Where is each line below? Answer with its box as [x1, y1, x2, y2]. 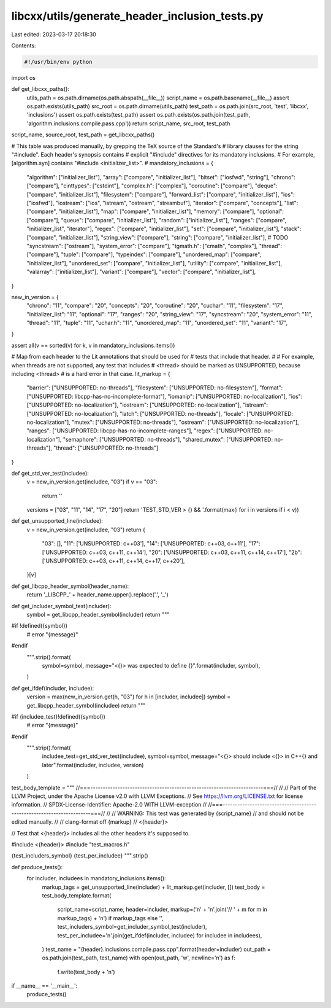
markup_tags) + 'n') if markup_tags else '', [57, 914, 164, 921]
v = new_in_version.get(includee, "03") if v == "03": [26, 478, 158, 485]
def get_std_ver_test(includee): [11, 469, 89, 477]
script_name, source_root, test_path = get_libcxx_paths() [11, 131, 155, 138]
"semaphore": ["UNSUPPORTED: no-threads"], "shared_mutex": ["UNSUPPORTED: [63, 436, 273, 443]
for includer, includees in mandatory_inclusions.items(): [26, 875, 166, 882]
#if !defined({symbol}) [11, 622, 67, 630]
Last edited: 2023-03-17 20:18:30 [11, 31, 96, 38]
